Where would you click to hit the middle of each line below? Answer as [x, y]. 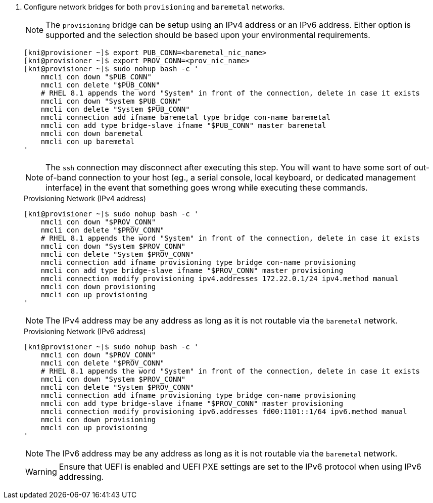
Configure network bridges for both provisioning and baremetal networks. [154, 7]
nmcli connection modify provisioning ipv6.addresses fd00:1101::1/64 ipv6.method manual [224, 411]
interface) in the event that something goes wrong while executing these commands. [207, 188]
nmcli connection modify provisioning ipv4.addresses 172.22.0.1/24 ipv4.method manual [220, 279]
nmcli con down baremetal [92, 133]
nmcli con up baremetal [88, 142]
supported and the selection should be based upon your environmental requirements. [208, 35]
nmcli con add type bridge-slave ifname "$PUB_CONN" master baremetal [183, 125]
